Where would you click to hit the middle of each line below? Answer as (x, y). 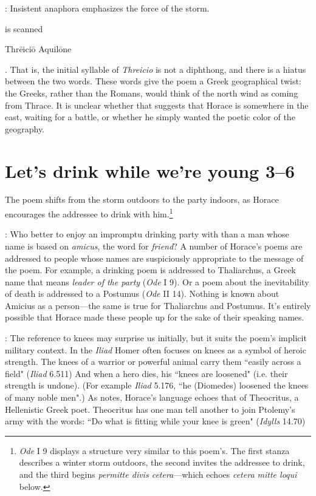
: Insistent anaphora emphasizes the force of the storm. (107, 8)
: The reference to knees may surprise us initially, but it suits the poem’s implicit (156, 338)
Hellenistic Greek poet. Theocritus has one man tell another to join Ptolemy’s (150, 409)
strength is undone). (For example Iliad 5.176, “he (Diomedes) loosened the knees (157, 385)
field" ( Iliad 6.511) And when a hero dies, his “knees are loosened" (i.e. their (146, 373)
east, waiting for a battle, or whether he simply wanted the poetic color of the (150, 117)
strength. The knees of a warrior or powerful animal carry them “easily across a (153, 362)
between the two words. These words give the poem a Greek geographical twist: (153, 81)
